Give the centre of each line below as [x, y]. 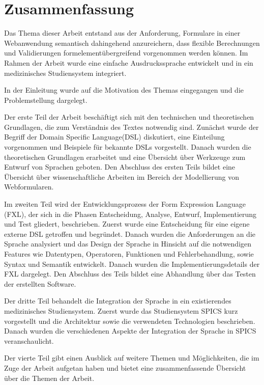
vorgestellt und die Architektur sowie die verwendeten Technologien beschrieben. [130, 321]
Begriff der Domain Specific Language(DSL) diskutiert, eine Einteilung [114, 137]
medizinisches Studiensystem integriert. [65, 73]
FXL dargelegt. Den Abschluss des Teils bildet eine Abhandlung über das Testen [130, 274]
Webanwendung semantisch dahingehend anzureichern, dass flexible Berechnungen [132, 43]
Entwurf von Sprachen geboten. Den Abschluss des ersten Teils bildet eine [120, 167]
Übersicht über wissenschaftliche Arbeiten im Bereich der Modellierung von [122, 176]
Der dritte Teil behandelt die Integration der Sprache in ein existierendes [118, 301]
